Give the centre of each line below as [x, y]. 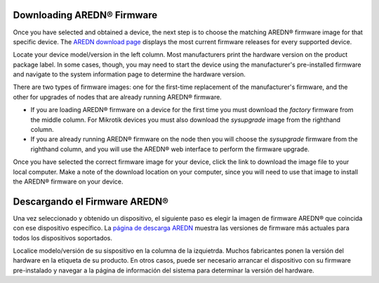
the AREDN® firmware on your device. [68, 181]
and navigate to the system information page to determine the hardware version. [129, 74]
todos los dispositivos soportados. [62, 237]
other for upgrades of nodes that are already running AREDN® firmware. [118, 97]
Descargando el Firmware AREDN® [91, 201]
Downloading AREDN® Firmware [85, 15]
